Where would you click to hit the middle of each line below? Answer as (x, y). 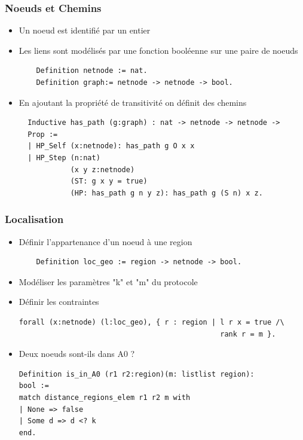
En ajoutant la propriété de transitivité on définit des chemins (133, 102)
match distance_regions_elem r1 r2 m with (105, 397)
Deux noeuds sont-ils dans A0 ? (77, 354)
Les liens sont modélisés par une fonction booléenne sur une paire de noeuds (158, 50)
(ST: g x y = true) (109, 181)
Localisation (34, 219)
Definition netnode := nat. (92, 71)
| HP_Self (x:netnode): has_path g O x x (111, 146)
